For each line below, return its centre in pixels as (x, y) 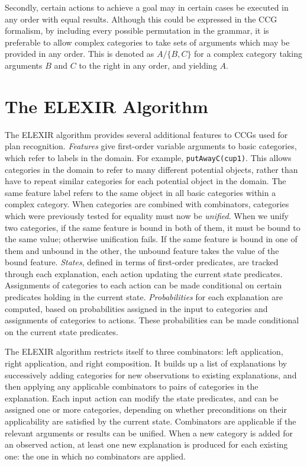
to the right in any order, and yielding (148, 65)
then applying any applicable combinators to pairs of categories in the (132, 386)
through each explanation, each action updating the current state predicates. (144, 273)
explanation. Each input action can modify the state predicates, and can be (142, 398)
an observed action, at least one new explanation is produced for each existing (146, 444)
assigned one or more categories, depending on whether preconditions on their (146, 409)
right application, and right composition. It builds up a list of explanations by (146, 363)
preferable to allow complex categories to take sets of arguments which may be (147, 42)
